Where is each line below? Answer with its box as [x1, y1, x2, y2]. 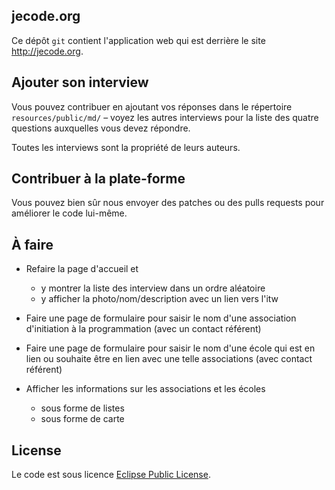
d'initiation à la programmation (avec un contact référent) [25, 323, 262, 335]
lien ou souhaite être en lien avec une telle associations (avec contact [25, 353, 313, 365]
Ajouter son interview [11, 74, 149, 91]
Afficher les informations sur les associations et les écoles [25, 383, 266, 395]
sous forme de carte [40, 413, 125, 425]
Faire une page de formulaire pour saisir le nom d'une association [25, 312, 297, 324]
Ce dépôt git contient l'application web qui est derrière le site [11, 34, 266, 46]
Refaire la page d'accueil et [25, 263, 139, 275]
